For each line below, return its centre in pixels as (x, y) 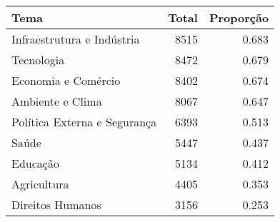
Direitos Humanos (56, 205)
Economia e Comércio (66, 80)
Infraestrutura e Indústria (76, 39)
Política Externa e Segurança (84, 122)
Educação (35, 163)
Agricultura (40, 184)
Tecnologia (38, 60)
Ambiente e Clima (57, 101)
